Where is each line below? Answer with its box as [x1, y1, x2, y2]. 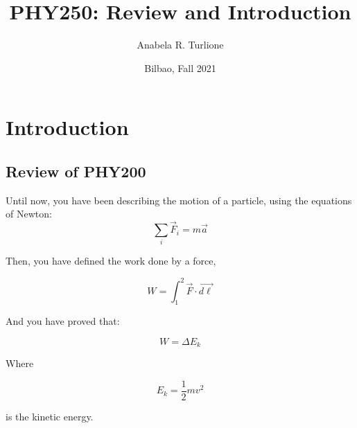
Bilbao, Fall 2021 [144, 60, 216, 75]
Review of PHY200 [6, 160, 146, 181]
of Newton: [6, 206, 52, 221]
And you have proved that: [6, 314, 120, 328]
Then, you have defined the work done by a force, [6, 253, 216, 268]
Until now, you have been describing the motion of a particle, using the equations [6, 193, 352, 207]
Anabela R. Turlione [137, 37, 224, 52]
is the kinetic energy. [6, 409, 94, 424]
